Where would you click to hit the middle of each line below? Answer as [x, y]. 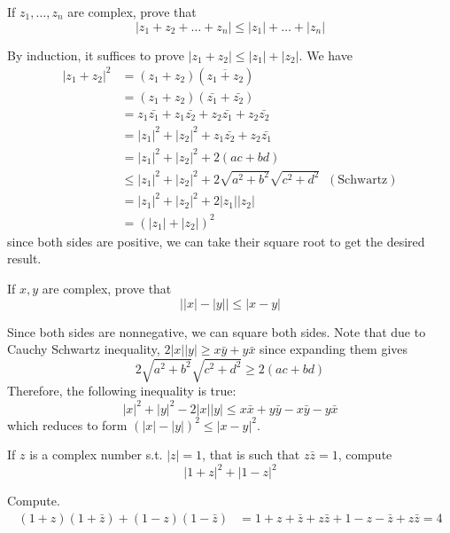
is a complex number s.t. [96, 455]
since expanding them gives [334, 349]
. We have [326, 55]
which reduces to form [67, 424]
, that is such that [251, 455]
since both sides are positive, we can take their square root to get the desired [216, 241]
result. [24, 259]
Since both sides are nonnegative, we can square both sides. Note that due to [217, 331]
